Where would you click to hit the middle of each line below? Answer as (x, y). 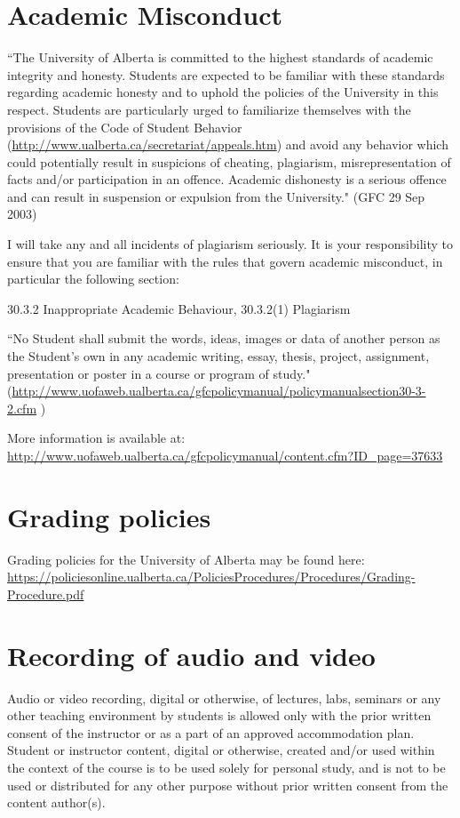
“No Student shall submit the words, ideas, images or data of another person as (224, 338)
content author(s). (56, 802)
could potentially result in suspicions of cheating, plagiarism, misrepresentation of (229, 161)
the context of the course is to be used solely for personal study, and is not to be (226, 767)
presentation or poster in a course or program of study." (159, 373)
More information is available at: (96, 438)
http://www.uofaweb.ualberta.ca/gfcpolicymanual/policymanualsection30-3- (219, 391)
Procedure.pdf (46, 593)
